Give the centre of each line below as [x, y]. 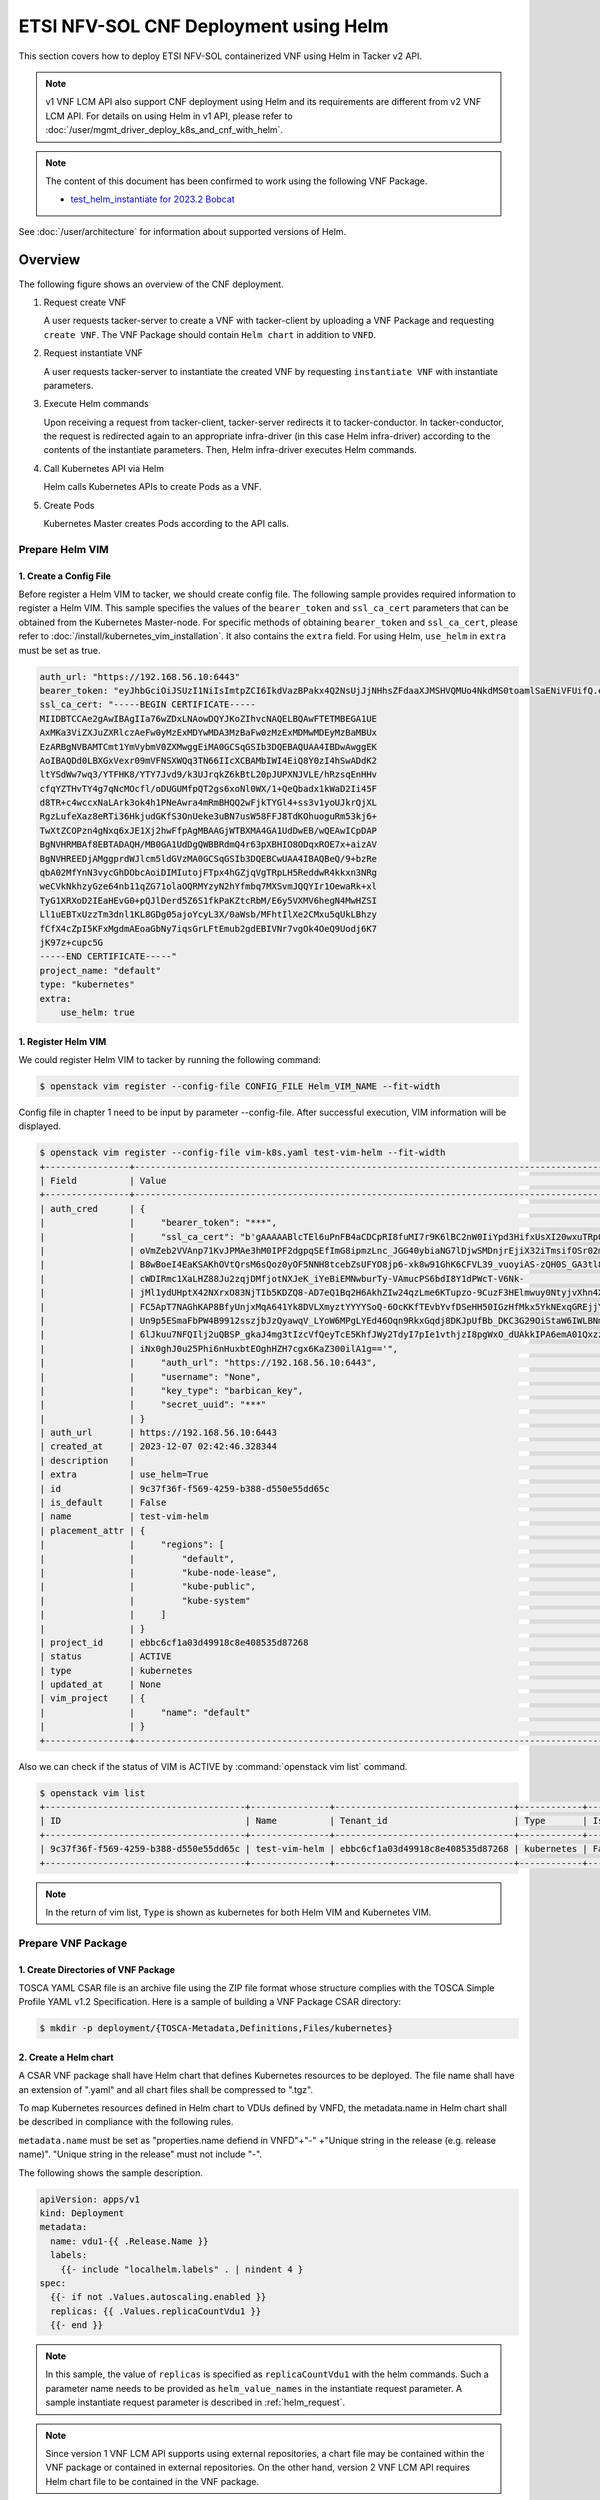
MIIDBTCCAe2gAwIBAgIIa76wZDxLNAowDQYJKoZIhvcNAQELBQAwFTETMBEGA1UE [208, 718]
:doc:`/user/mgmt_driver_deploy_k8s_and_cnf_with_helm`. [164, 130]
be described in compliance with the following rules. [126, 2122]
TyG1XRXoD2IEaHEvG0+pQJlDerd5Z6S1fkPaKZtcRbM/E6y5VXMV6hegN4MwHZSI [208, 900]
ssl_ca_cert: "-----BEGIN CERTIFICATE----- [148, 704]
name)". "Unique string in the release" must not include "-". [140, 2154]
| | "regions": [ [132, 1544]
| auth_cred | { [92, 1208]
